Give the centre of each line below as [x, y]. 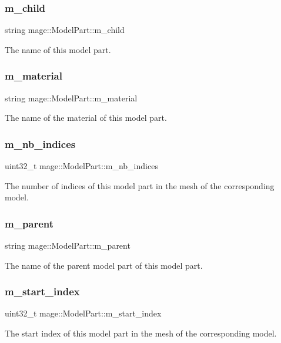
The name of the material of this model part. [86, 118]
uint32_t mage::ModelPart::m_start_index [83, 313]
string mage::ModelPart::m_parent [68, 245]
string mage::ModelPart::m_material [71, 98]
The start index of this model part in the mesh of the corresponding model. [141, 333]
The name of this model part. [58, 49]
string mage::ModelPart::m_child [65, 30]
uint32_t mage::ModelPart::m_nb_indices [81, 166]
